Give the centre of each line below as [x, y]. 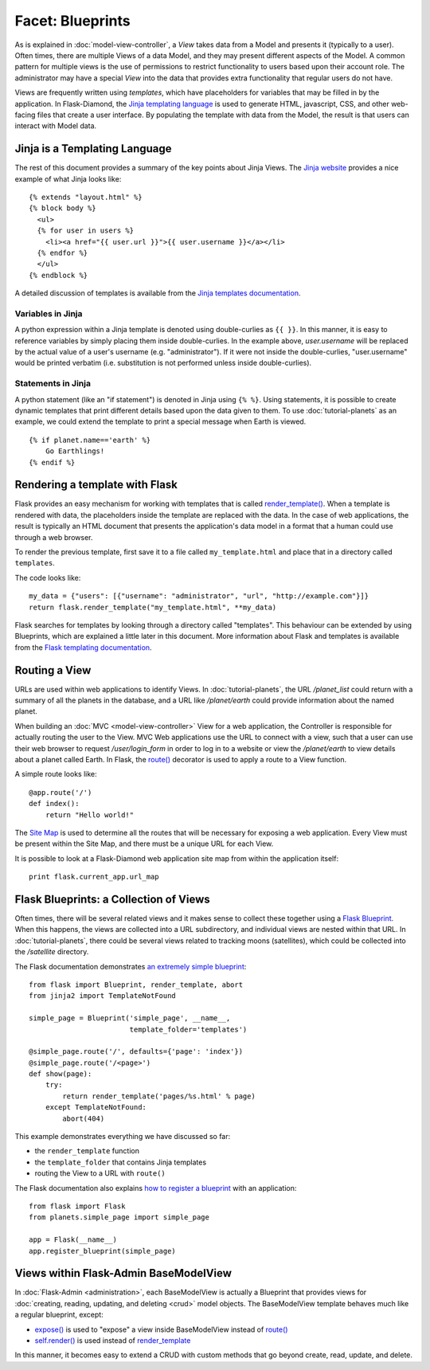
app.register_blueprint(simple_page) [103, 1251]
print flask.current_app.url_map [94, 877]
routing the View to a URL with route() [100, 1173]
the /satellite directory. [52, 952]
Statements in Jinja [53, 384]
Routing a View [53, 670]
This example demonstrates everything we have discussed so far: [123, 1137]
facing [25, 115]
